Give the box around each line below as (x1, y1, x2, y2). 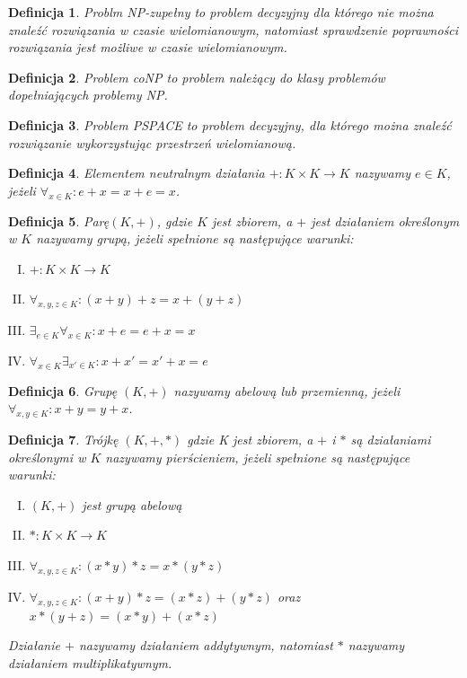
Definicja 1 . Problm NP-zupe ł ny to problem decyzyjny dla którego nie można (8, 3, 434, 21)
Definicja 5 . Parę (8, 211, 110, 230)
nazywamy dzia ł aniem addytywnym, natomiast (78, 636, 333, 655)
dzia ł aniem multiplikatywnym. (8, 653, 172, 672)
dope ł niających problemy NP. (8, 85, 168, 104)
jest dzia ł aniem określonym (311, 211, 460, 230)
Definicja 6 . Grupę (8, 381, 118, 400)
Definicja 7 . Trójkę (8, 430, 119, 449)
